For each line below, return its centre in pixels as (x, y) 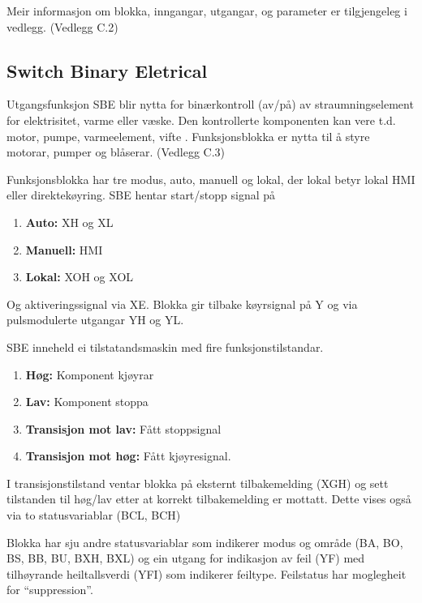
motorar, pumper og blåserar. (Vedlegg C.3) (116, 152)
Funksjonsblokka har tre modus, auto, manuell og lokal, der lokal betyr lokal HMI (211, 179)
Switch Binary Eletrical (107, 70)
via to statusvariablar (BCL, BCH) (94, 515)
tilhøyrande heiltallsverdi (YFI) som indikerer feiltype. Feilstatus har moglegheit (207, 573)
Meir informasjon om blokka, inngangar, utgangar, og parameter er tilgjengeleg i (207, 11)
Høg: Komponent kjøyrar (90, 374)
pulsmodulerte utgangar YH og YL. (95, 320)
